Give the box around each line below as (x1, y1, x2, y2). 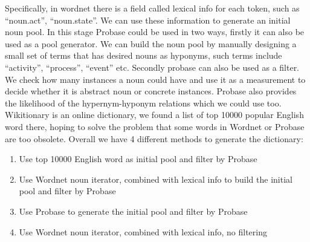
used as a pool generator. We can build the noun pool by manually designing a (5, 37, 297, 50)
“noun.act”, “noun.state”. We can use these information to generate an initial (5, 13, 291, 26)
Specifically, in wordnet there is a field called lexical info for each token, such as (5, 2, 300, 14)
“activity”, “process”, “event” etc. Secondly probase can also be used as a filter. (5, 60, 300, 73)
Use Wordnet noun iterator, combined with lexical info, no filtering (19, 225, 267, 238)
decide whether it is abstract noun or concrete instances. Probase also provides (5, 85, 297, 97)
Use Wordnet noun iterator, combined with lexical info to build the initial (19, 172, 292, 185)
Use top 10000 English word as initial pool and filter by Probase (19, 152, 257, 165)
